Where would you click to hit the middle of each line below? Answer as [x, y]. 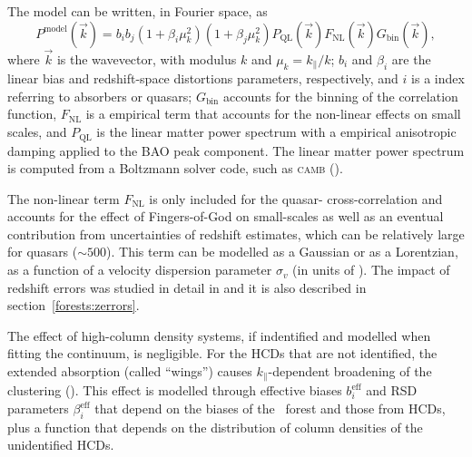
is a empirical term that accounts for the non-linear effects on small [273, 114]
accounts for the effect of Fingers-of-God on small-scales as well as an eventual [226, 216]
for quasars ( [43, 252]
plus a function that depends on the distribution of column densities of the [215, 427]
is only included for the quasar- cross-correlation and [296, 198]
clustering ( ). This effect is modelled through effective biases [175, 390]
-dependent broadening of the [350, 371]
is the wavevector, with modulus [147, 58]
